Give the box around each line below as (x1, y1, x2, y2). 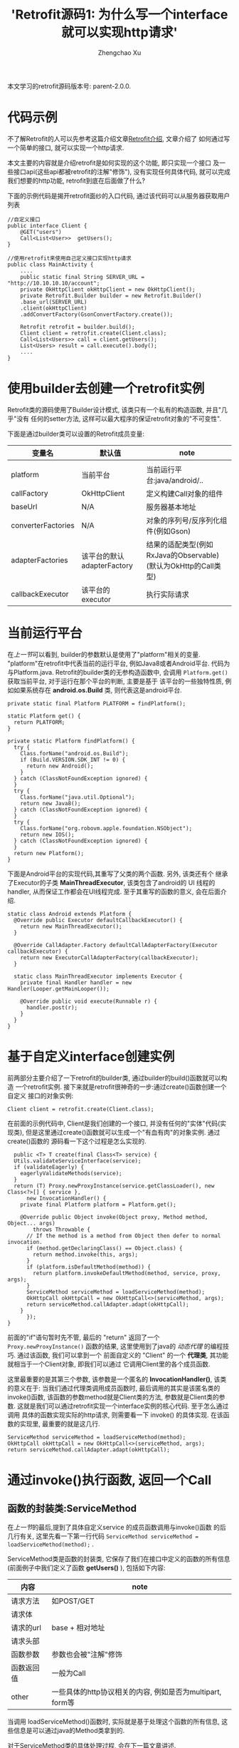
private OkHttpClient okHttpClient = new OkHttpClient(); (20, 286, 196, 293)
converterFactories (11, 520, 75, 530)
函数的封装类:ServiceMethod (7, 1503, 137, 1515)
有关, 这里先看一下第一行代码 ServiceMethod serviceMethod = (19, 1531, 199, 1540)
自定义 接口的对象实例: (7, 1091, 73, 1100)
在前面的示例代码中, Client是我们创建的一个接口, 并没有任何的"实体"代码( (7, 1119, 221, 1128)
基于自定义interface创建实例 (7, 1048, 175, 1065)
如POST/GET (51, 1595, 95, 1605)
